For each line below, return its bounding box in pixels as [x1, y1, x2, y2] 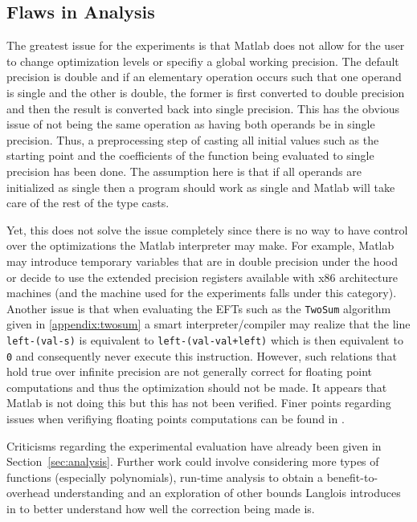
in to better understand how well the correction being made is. [6, 500, 315, 517]
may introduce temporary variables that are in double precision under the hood [6, 252, 398, 269]
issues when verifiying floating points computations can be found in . [6, 410, 345, 427]
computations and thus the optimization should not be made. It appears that [6, 378, 387, 395]
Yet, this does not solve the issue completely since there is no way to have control [6, 221, 408, 238]
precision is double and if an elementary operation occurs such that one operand [6, 68, 402, 85]
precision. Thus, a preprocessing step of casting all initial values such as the [6, 131, 379, 148]
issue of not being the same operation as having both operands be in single [6, 116, 375, 133]
